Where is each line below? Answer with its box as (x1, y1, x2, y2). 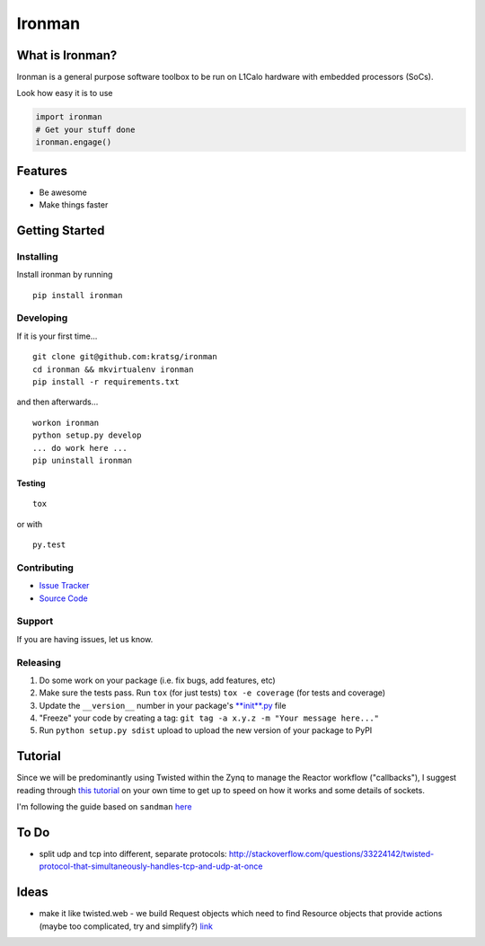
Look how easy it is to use (16, 88, 113, 99)
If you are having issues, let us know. (16, 633, 154, 644)
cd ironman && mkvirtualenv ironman (32, 364, 194, 375)
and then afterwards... (16, 396, 99, 408)
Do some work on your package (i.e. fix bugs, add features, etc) (39, 675, 276, 685)
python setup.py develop (32, 430, 142, 440)
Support (16, 615, 54, 628)
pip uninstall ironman (32, 455, 133, 465)
